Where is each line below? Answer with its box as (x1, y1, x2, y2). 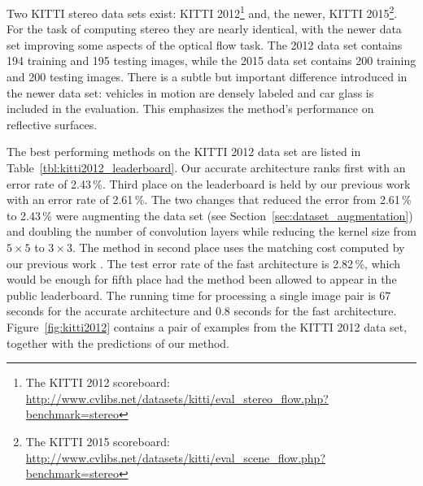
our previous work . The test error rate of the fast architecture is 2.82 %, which (7, 254, 401, 271)
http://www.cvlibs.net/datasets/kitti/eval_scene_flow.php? (25, 449, 326, 466)
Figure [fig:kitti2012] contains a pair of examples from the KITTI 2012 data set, (7, 318, 408, 335)
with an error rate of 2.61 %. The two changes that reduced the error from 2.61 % (7, 191, 412, 208)
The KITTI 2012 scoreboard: (25, 374, 170, 391)
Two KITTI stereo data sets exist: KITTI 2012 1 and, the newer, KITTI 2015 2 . (7, 2, 398, 21)
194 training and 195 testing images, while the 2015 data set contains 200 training (7, 52, 416, 69)
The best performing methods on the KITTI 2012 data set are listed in (7, 143, 361, 160)
